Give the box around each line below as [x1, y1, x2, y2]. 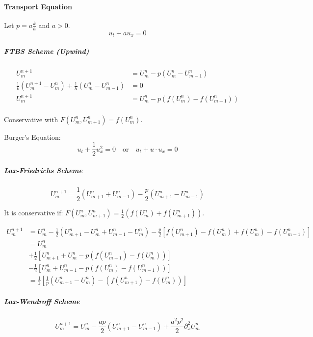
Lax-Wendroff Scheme [4, 296, 80, 307]
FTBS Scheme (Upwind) [4, 46, 89, 56]
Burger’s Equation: [4, 131, 61, 142]
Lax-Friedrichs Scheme [4, 165, 83, 176]
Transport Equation [4, 1, 72, 11]
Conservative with [4, 114, 58, 124]
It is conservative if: [4, 207, 63, 218]
